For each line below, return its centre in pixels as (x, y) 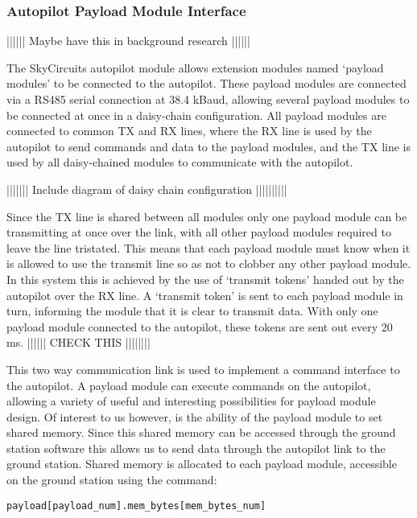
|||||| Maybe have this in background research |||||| (128, 41)
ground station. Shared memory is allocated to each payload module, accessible (202, 464)
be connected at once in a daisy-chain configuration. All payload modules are (196, 115)
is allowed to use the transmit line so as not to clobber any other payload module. (209, 263)
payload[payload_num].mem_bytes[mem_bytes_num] (136, 506)
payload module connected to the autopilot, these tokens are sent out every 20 (200, 326)
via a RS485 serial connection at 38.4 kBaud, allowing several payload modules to (208, 99)
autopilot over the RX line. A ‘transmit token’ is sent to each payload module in (205, 295)
